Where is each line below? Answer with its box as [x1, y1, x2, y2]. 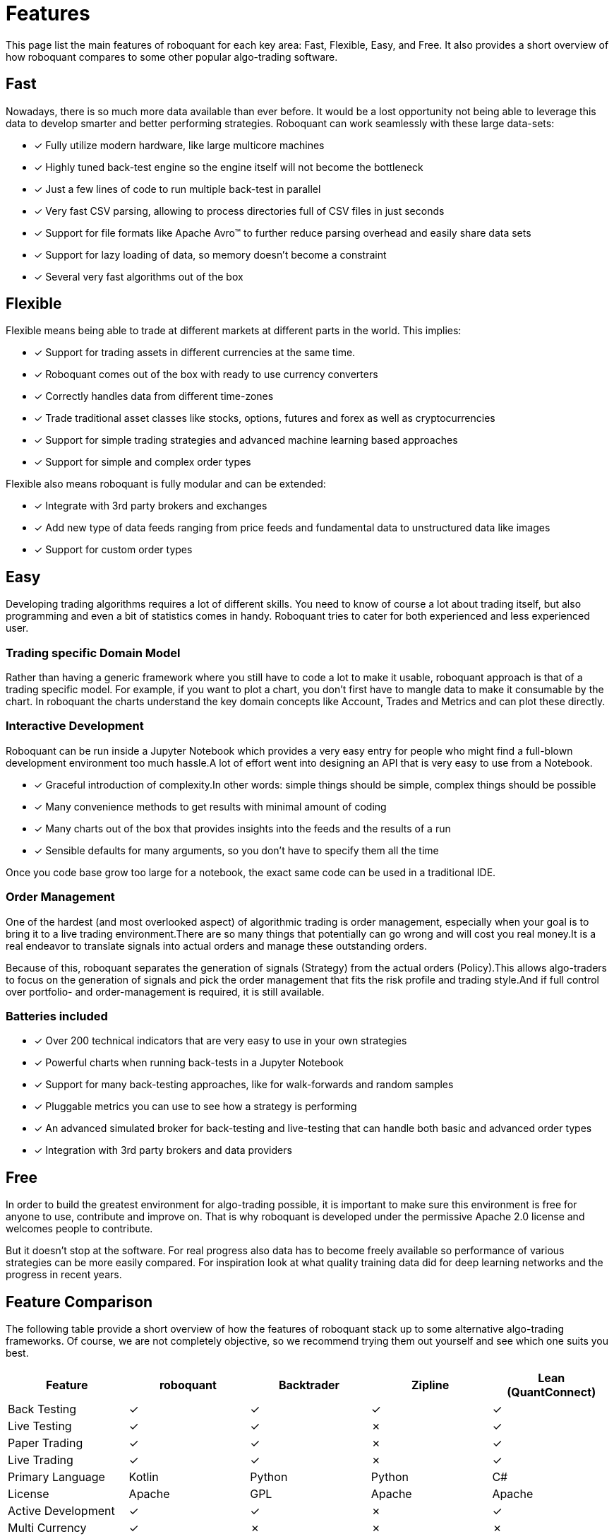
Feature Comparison [6, 1292, 153, 1311]
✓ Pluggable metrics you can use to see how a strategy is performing [34, 1100, 357, 1113]
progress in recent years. [6, 1268, 122, 1281]
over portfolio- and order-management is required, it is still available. [6, 985, 325, 998]
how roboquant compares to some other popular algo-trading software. [6, 50, 338, 63]
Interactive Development [6, 719, 144, 733]
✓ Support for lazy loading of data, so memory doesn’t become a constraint [34, 248, 387, 261]
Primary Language [8, 1469, 105, 1484]
